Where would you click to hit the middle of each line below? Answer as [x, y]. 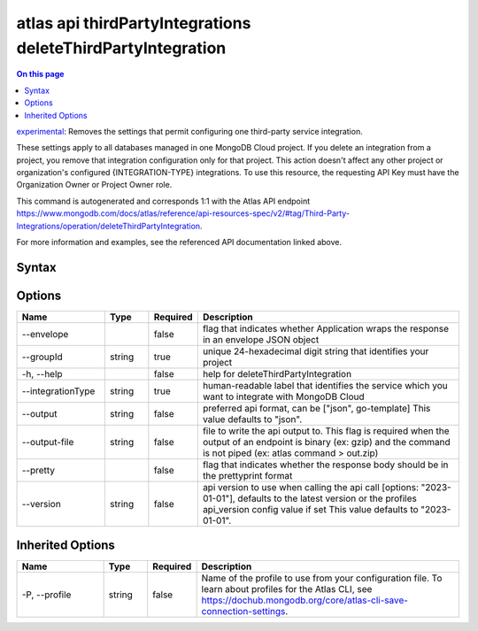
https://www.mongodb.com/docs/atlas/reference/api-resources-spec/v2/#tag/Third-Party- [183, 213]
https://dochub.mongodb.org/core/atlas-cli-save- [305, 600]
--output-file [48, 442]
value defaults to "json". [252, 419]
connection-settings [243, 612]
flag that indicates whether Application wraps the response [326, 328]
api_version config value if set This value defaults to [311, 509]
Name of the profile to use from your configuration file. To [322, 578]
